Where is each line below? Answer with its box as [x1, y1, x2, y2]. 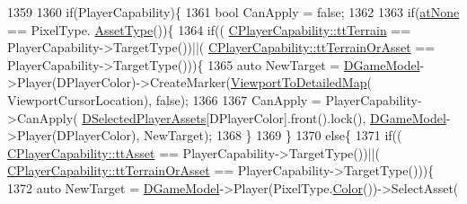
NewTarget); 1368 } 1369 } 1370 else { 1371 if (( [143, 126, 402, 145]
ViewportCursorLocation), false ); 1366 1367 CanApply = [7, 90, 322, 109]
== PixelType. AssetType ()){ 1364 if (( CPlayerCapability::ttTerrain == [7, 20, 411, 39]
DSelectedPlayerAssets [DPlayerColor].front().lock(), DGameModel [82, 108, 446, 127]
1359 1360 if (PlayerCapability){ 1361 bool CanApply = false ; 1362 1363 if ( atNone [7, 3, 460, 21]
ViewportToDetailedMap [230, 73, 367, 92]
